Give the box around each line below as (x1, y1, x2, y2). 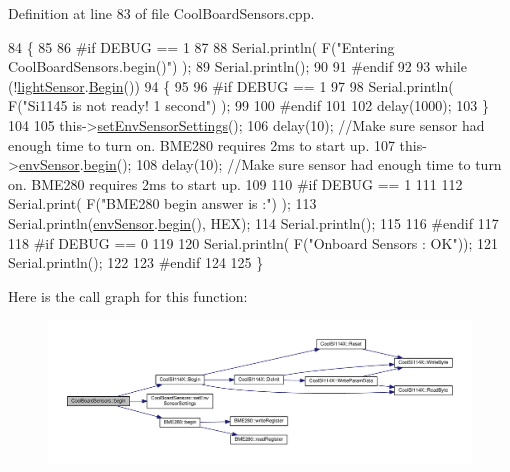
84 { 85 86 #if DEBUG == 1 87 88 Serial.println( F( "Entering (8, 36, 395, 57)
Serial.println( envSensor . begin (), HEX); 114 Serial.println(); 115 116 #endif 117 (8, 212, 499, 233)
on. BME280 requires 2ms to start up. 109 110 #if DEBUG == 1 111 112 (8, 173, 463, 194)
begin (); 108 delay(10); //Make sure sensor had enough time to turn (83, 154, 502, 175)
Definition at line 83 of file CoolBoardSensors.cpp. (8, 3, 315, 23)
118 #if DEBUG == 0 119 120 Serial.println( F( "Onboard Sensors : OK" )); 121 (8, 232, 499, 253)
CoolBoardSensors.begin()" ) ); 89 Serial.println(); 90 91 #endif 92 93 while (8, 56, 467, 77)
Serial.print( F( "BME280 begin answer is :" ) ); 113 (8, 193, 317, 214)
